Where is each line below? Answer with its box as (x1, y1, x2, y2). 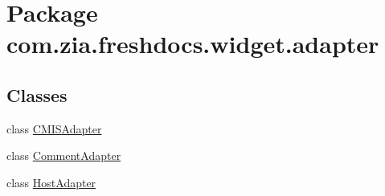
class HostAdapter (6, 174, 96, 190)
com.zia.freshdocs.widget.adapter (6, 27, 379, 60)
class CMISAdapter (6, 120, 102, 137)
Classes (6, 82, 68, 107)
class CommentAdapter (6, 147, 121, 164)
